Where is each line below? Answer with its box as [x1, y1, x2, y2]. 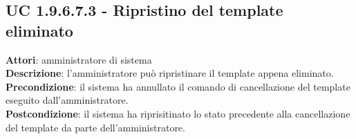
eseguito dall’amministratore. [6, 93, 129, 107]
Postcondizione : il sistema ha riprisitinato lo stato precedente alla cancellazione [6, 106, 350, 120]
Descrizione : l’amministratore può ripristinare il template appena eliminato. [6, 66, 334, 80]
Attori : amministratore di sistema [6, 52, 152, 66]
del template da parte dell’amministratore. [6, 120, 185, 134]
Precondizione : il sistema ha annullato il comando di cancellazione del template [6, 79, 350, 93]
